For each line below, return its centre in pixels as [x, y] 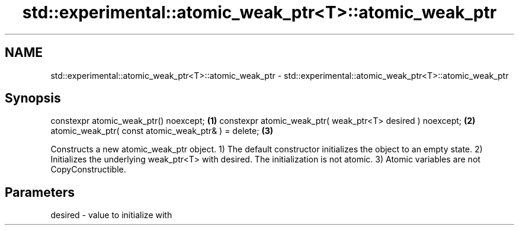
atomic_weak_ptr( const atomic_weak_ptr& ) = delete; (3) [162, 131]
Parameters [40, 192]
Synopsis [33, 98]
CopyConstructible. [88, 170]
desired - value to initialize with [111, 215]
